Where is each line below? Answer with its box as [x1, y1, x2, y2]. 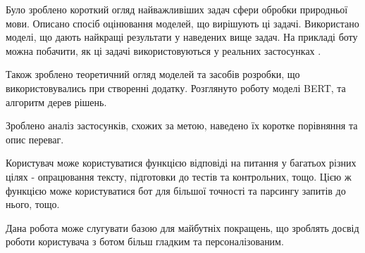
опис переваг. [6, 131, 64, 146]
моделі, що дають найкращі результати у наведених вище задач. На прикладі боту [6, 30, 358, 44]
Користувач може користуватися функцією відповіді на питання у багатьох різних [6, 155, 357, 170]
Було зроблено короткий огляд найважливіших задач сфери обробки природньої [6, 2, 348, 16]
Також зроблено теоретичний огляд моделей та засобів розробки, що [6, 67, 300, 82]
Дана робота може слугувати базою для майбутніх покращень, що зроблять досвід [6, 220, 359, 235]
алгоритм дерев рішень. [6, 94, 107, 109]
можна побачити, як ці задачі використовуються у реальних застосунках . [6, 43, 321, 58]
